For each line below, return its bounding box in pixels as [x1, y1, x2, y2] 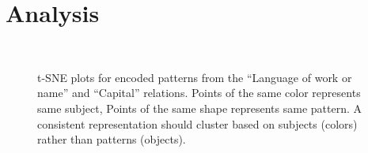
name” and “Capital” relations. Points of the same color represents [37, 84, 361, 101]
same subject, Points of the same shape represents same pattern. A [37, 99, 362, 116]
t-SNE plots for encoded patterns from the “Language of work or [37, 69, 352, 85]
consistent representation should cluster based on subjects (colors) [37, 115, 358, 132]
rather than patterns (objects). [37, 131, 186, 147]
